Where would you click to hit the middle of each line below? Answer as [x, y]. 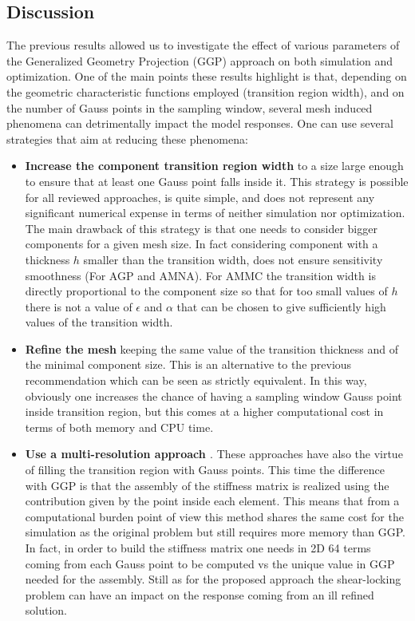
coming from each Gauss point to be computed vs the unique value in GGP [210, 563]
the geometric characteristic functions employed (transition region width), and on [206, 91]
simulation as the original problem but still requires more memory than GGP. [215, 532]
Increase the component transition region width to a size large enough [214, 166]
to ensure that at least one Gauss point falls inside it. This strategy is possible [217, 181]
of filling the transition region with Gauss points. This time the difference [205, 470]
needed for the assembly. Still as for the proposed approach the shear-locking [213, 579]
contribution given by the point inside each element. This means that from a [212, 501]
